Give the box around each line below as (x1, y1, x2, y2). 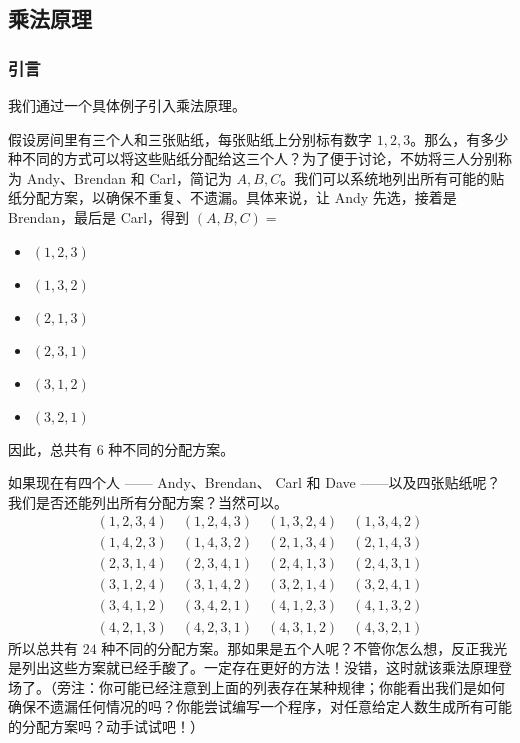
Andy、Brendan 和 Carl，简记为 (26, 167, 232, 188)
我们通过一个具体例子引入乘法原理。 (8, 95, 246, 115)
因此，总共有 (8, 438, 92, 459)
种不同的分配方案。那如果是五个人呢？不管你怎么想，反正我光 (101, 637, 508, 658)
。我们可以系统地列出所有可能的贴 (280, 167, 505, 188)
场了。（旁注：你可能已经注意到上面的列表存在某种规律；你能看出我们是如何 (8, 676, 505, 697)
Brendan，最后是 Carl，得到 (8, 206, 190, 227)
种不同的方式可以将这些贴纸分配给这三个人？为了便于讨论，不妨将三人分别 (8, 148, 498, 169)
